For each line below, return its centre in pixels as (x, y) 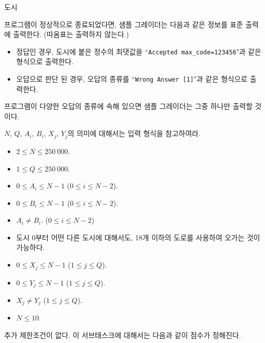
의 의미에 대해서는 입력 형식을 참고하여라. (134, 133)
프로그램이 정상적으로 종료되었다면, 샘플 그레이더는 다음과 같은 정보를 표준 (124, 24)
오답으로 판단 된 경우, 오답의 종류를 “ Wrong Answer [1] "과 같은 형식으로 (132, 79)
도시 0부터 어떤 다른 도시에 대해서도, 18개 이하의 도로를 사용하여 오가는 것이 (138, 237)
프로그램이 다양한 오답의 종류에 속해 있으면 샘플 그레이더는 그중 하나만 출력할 (128, 106)
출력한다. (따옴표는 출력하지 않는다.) (71, 34)
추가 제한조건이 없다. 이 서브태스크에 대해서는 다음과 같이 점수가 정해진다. (123, 335)
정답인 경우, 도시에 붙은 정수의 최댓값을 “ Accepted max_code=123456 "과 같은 (139, 51)
